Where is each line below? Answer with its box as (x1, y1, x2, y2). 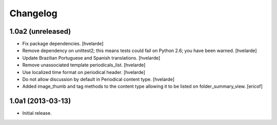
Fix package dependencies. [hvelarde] (22, 41, 104, 47)
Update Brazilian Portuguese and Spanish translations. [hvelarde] (22, 55, 161, 61)
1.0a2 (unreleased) (9, 27, 71, 36)
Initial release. (22, 110, 52, 116)
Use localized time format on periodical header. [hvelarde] (22, 69, 146, 75)
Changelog (9, 8, 57, 19)
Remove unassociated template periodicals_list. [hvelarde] (22, 62, 146, 68)
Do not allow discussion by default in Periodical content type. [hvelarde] (22, 77, 174, 83)
